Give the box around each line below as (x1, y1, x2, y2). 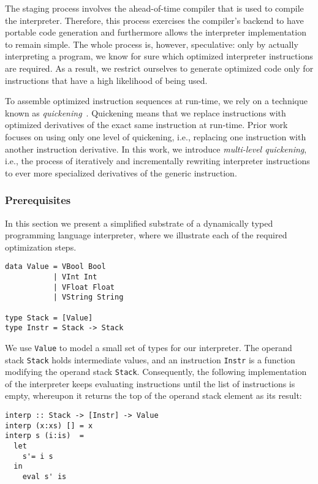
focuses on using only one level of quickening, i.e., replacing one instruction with (5, 130, 306, 143)
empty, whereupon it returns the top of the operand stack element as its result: (5, 389, 302, 402)
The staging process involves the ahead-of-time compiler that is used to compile (5, 2, 304, 14)
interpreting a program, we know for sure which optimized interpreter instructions (5, 50, 313, 62)
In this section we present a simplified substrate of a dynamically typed (5, 216, 273, 229)
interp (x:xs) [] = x (5, 421, 93, 430)
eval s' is (22, 472, 67, 481)
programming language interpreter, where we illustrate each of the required (5, 229, 287, 241)
